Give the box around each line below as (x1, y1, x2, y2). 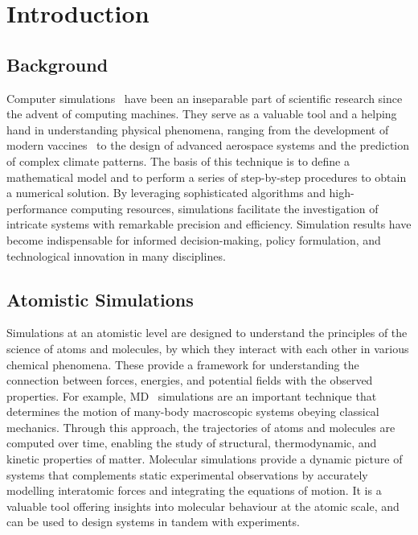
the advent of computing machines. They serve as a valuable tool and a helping (6, 105, 397, 122)
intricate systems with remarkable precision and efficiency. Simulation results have (6, 216, 412, 233)
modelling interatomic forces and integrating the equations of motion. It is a (6, 482, 382, 499)
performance (6, 200, 68, 216)
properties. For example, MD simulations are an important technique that (6, 387, 377, 404)
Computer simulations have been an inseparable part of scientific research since (6, 89, 403, 106)
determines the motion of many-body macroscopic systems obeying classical (6, 403, 379, 420)
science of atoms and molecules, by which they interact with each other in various (6, 340, 409, 356)
